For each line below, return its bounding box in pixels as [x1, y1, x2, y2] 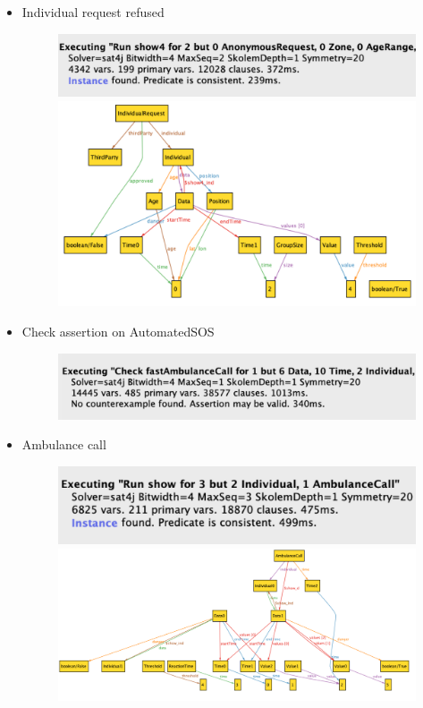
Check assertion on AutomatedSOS [21, 321, 215, 340]
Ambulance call [21, 435, 106, 454]
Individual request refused [21, 3, 165, 21]
